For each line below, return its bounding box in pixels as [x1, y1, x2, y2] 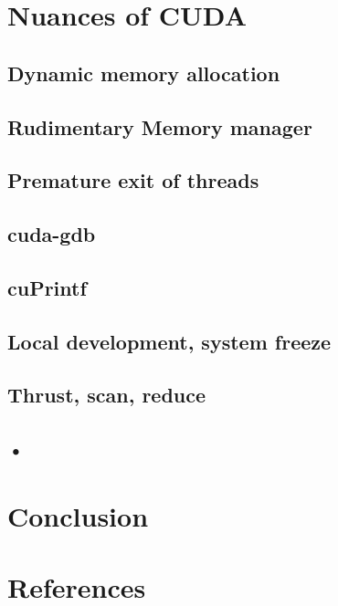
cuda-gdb [7, 220, 96, 248]
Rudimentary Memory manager [7, 112, 312, 141]
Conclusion [7, 496, 149, 534]
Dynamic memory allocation [7, 58, 280, 87]
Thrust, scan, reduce [7, 381, 206, 409]
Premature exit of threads [7, 166, 259, 194]
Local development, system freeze [7, 327, 332, 355]
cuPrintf [7, 273, 87, 301]
